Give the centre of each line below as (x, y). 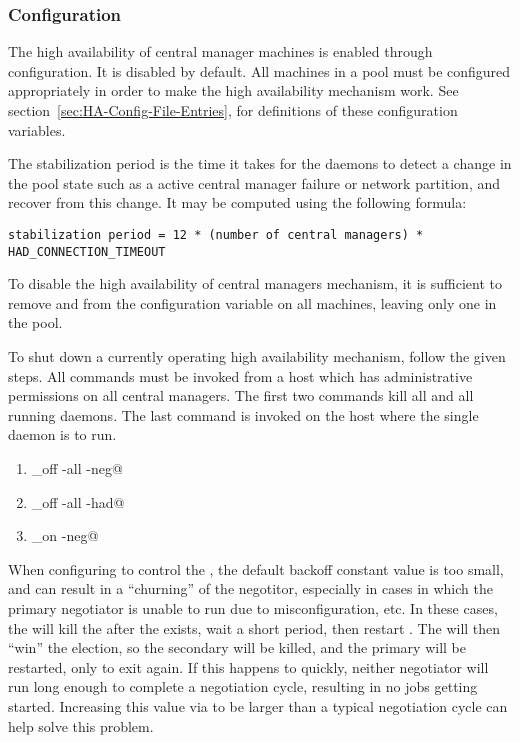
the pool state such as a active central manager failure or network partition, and (254, 182)
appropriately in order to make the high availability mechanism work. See (233, 90)
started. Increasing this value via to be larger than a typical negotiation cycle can (258, 705)
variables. (37, 129)
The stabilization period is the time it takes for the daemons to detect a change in (260, 163)
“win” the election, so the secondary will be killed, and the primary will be (237, 647)
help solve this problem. (81, 725)
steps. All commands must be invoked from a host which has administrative (240, 375)
